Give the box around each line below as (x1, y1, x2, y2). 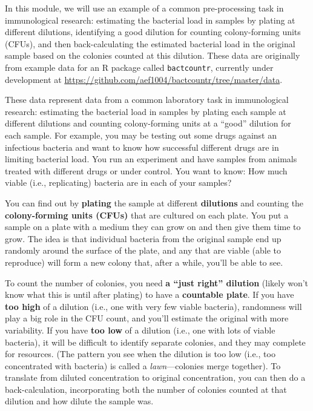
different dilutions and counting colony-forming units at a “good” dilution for (5, 117, 291, 130)
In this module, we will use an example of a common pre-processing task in (5, 2, 284, 14)
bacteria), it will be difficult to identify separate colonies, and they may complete (5, 335, 306, 348)
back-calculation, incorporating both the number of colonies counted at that (5, 383, 287, 395)
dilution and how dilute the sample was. (5, 395, 154, 407)
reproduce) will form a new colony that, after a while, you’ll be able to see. (5, 255, 283, 268)
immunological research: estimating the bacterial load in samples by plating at (5, 13, 295, 26)
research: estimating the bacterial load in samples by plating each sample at (5, 105, 286, 117)
